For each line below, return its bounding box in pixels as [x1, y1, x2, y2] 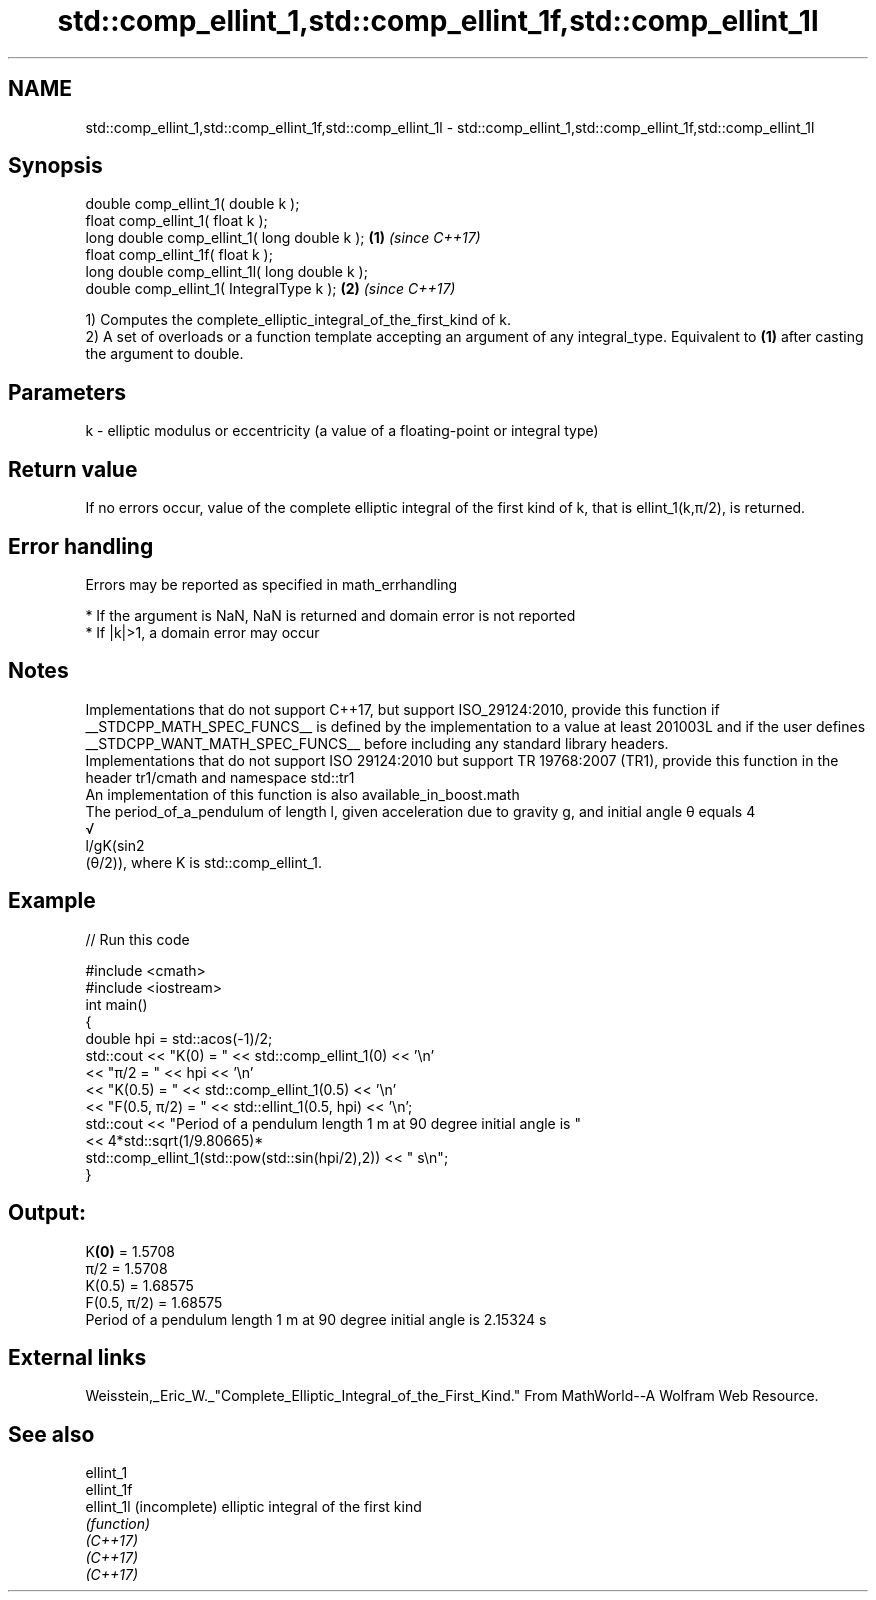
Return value [8, 456, 138, 482]
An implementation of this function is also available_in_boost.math [85, 785, 520, 803]
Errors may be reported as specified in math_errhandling [85, 575, 458, 593]
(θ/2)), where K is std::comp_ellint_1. [85, 853, 322, 871]
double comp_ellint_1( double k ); [85, 195, 300, 213]
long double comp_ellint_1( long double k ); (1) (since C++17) [85, 229, 481, 247]
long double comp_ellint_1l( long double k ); [85, 263, 368, 281]
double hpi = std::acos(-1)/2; [85, 1029, 273, 1047]
